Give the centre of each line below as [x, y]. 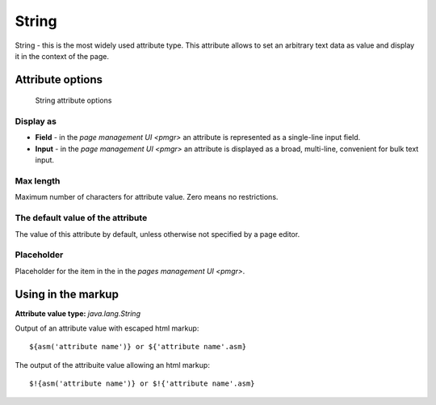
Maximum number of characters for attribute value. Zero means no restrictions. [147, 197]
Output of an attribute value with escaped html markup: [107, 328]
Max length [38, 181]
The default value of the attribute [81, 218]
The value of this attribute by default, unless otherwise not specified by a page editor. [157, 234]
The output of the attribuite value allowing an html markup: [112, 365]
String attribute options [73, 100]
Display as [36, 121]
